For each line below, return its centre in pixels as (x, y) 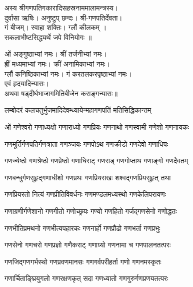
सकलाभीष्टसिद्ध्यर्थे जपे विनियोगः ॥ (48, 37)
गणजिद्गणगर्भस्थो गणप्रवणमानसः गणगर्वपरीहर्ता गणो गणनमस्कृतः (83, 261)
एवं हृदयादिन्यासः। (27, 83)
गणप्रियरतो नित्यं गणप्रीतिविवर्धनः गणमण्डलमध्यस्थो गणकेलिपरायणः (85, 194)
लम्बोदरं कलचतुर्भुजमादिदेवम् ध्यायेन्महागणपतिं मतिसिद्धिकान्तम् (78, 110)
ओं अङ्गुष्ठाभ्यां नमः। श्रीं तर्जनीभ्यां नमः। (56, 54)
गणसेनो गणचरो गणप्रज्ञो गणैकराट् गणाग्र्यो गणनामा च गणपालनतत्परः (88, 245)
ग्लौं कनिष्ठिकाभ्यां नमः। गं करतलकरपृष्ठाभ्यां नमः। (68, 73)
